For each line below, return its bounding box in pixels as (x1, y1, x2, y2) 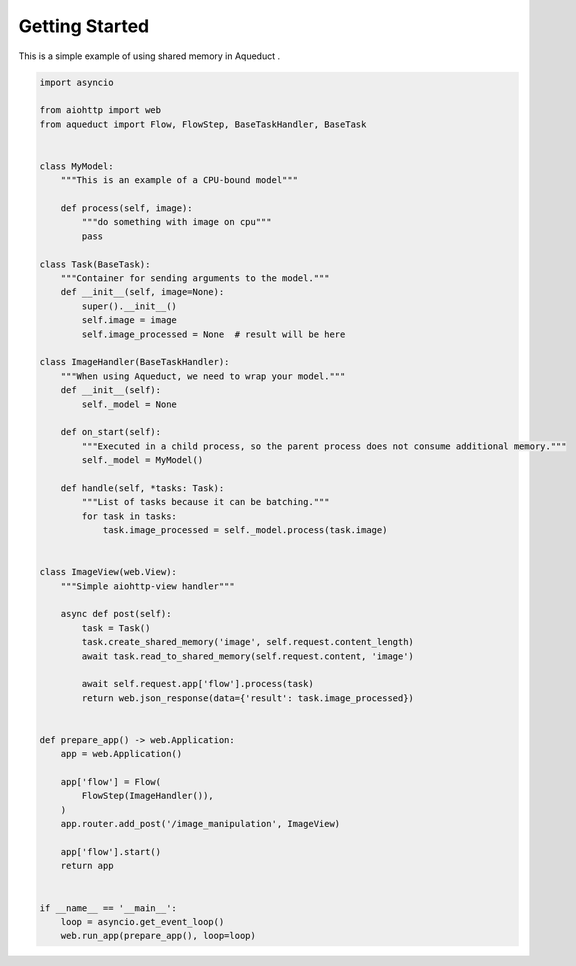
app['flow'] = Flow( (60, 776, 162, 788)
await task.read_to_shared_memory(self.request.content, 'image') (81, 650, 415, 662)
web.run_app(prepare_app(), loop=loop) (60, 930, 257, 942)
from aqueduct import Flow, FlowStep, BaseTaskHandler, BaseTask (39, 118, 367, 130)
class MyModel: (39, 160, 114, 172)
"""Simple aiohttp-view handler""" (60, 580, 235, 592)
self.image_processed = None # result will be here (81, 328, 346, 340)
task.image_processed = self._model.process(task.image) (102, 525, 388, 536)
